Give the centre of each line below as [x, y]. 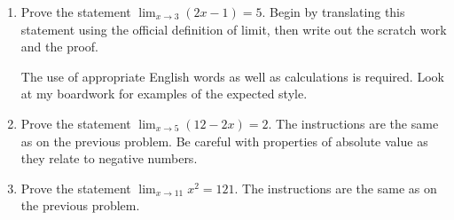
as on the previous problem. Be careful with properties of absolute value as [224, 141]
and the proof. [59, 47]
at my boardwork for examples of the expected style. [164, 94]
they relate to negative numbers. [109, 158]
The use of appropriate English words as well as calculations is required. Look [232, 76]
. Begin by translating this [333, 12]
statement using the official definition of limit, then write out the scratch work [234, 29]
